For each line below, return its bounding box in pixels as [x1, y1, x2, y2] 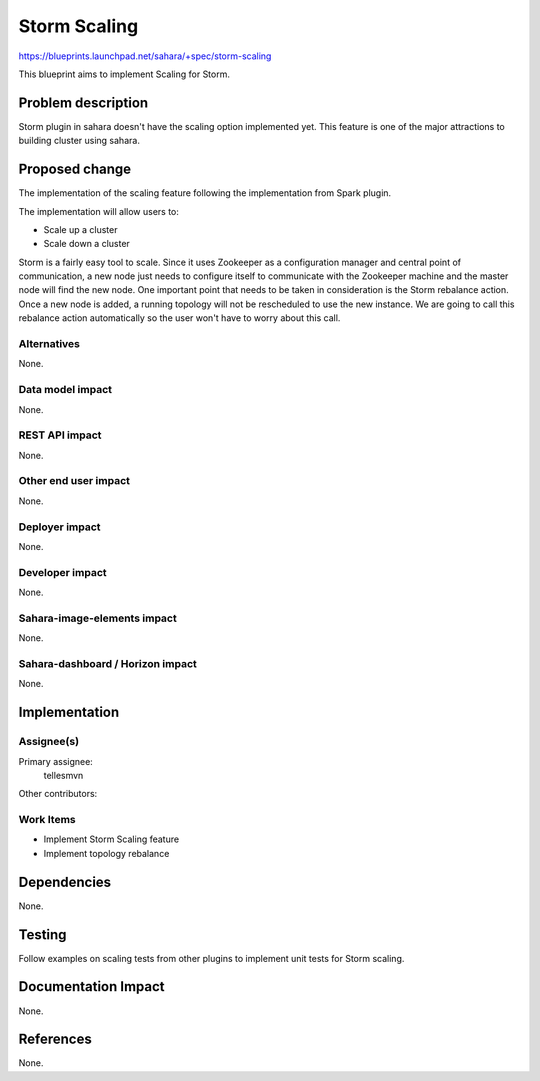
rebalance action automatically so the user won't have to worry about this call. [18, 312, 341, 324]
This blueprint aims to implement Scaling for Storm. [18, 68, 230, 80]
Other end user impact [18, 474, 130, 488]
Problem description [18, 94, 149, 111]
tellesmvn [43, 769, 84, 781]
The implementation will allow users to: [18, 205, 180, 217]
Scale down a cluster [43, 238, 130, 250]
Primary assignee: [18, 755, 94, 767]
